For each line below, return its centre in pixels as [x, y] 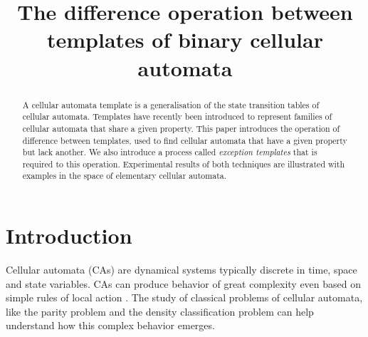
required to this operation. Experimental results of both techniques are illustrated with [184, 164]
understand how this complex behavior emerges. [110, 325]
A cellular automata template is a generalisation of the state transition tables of [171, 104]
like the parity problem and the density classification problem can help [160, 311]
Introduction [69, 235]
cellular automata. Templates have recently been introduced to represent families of [177, 116]
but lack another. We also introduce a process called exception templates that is [170, 152]
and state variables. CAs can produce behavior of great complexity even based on [183, 283]
